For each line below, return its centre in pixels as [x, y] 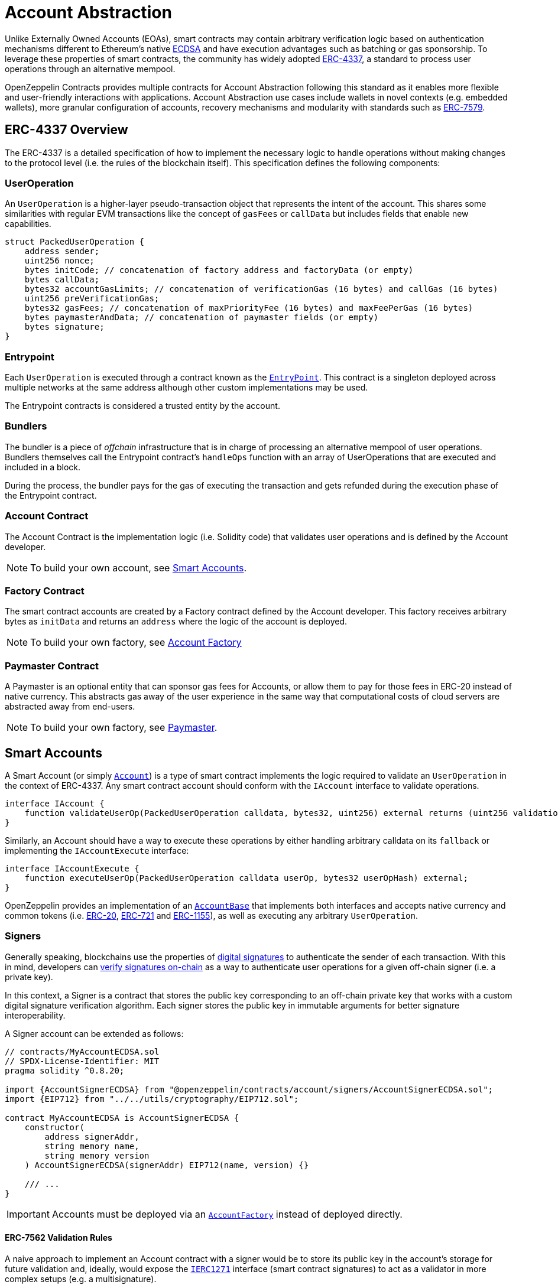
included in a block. [43, 467]
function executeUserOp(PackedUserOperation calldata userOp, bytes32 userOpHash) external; [246, 878]
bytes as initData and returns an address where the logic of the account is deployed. [176, 622]
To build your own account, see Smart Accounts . [139, 567]
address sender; [62, 251]
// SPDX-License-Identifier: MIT [82, 1061]
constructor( [54, 1127]
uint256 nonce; [59, 261]
